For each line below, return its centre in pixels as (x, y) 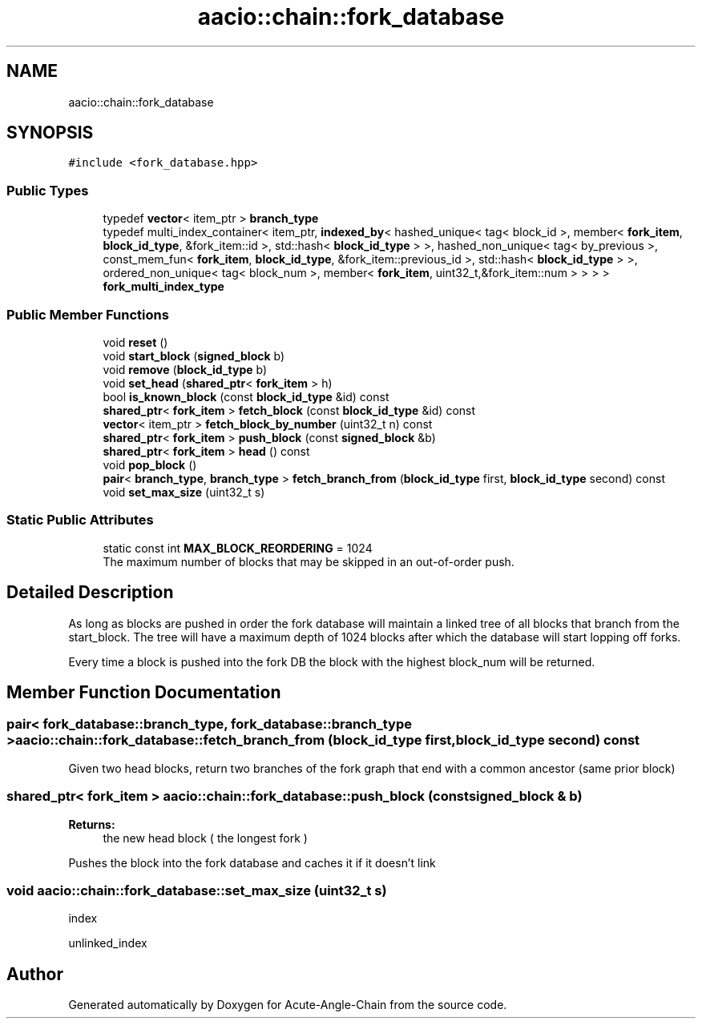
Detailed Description (90, 593)
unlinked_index (108, 943)
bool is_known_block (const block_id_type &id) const (246, 396)
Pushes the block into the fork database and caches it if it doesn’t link (252, 862)
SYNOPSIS (50, 133)
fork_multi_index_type (163, 287)
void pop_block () (150, 464)
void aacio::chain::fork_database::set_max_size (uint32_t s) (197, 890)
